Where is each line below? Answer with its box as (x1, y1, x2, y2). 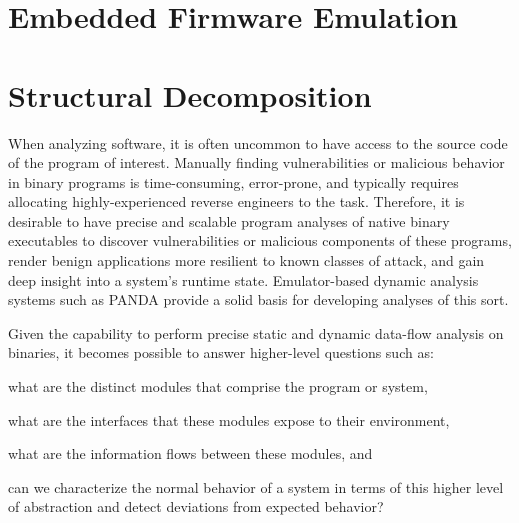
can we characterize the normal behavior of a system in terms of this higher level (8, 476, 504, 497)
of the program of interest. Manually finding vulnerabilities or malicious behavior (8, 152, 505, 173)
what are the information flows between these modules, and (8, 443, 373, 464)
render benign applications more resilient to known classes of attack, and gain (8, 250, 485, 271)
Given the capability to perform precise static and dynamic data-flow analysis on (8, 322, 504, 343)
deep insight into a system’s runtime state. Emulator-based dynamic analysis (8, 269, 479, 290)
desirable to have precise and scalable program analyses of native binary (8, 210, 450, 231)
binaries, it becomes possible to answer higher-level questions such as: (8, 342, 434, 363)
